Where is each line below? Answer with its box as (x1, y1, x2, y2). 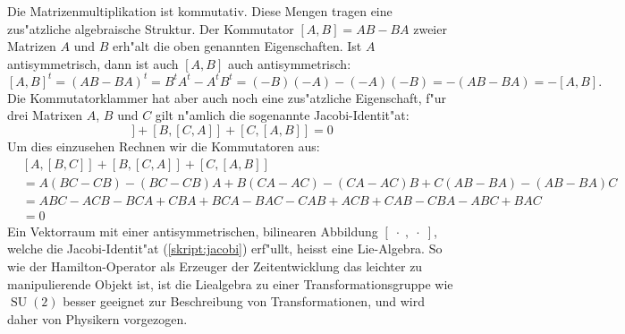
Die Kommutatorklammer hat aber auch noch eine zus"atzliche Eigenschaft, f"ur (7, 88, 447, 107)
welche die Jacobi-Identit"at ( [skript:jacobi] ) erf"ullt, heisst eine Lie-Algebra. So (7, 239, 443, 258)
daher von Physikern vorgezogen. (7, 309, 188, 328)
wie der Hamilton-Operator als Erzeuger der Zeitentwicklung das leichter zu (7, 256, 423, 275)
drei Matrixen (7, 106, 83, 124)
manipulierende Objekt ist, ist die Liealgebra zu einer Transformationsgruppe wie (7, 274, 453, 293)
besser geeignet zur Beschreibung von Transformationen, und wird (63, 292, 425, 311)
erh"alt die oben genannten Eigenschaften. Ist (113, 37, 362, 56)
